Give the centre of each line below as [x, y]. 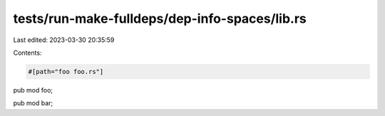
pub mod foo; [33, 90]
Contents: [27, 53]
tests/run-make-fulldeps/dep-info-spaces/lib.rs [160, 19]
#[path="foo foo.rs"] [66, 72]
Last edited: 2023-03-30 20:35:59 [64, 40]
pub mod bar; [33, 103]
